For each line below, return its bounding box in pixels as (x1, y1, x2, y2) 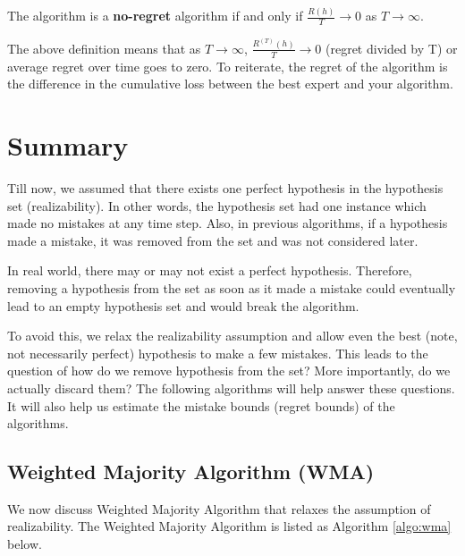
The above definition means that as (7, 38, 201, 57)
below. (7, 535, 42, 553)
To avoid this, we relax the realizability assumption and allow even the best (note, (7, 326, 458, 345)
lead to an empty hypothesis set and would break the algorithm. (7, 296, 359, 315)
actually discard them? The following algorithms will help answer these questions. (7, 378, 455, 397)
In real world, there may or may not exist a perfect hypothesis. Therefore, (7, 261, 412, 280)
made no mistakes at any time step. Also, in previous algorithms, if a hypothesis (7, 214, 448, 232)
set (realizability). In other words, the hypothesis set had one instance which (7, 196, 427, 215)
